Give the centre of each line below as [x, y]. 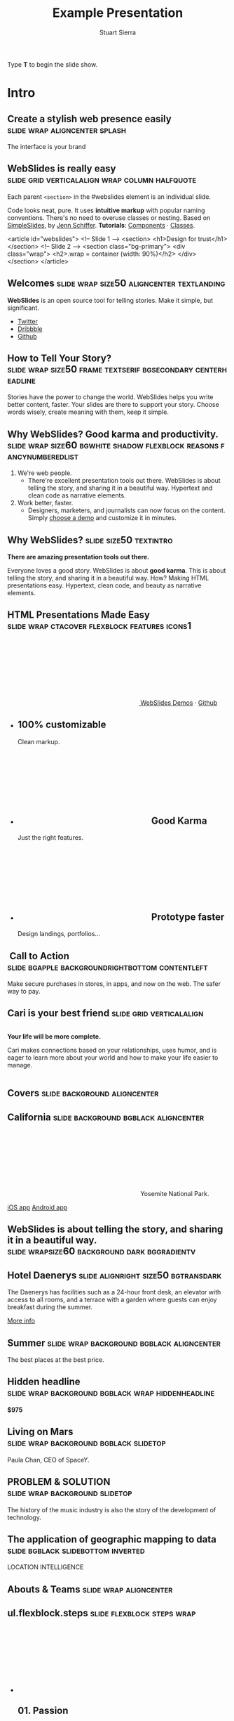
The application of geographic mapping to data [112, 1539]
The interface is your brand [47, 146]
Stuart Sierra [118, 32]
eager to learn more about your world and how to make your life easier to [113, 1057]
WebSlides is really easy [62, 169]
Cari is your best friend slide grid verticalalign [105, 1013]
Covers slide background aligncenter [83, 1093]
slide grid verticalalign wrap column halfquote [102, 180]
